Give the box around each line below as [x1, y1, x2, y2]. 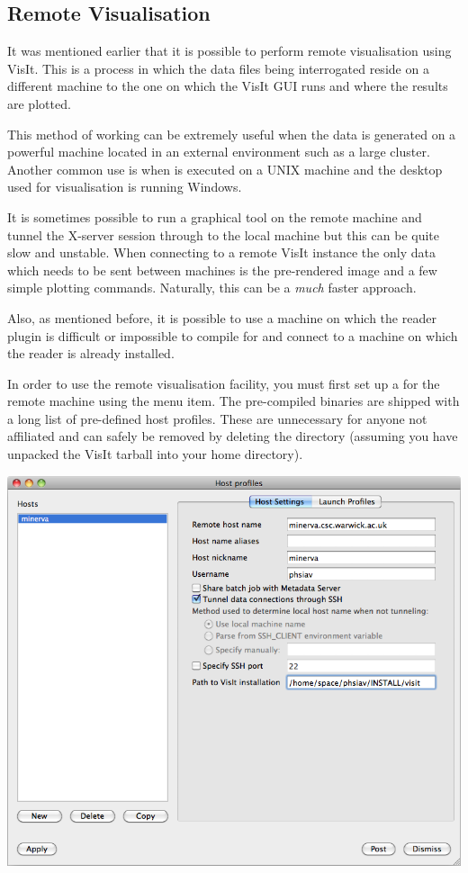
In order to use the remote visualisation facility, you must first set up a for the [7, 373, 440, 392]
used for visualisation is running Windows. [7, 177, 242, 196]
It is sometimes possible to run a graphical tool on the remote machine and [7, 207, 422, 226]
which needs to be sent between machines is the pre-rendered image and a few [7, 260, 437, 279]
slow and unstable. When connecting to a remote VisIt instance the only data [7, 243, 436, 262]
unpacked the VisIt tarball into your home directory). [7, 445, 303, 463]
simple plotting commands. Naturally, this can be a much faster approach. [7, 278, 417, 297]
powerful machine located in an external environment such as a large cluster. [7, 142, 430, 161]
